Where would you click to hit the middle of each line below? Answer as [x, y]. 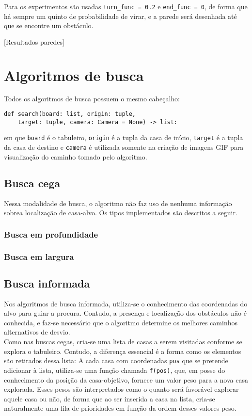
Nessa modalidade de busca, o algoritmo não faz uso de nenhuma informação [118, 203]
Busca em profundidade [51, 234]
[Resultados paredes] [34, 41]
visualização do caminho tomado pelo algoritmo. [76, 156]
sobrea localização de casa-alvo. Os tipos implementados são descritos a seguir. [121, 213]
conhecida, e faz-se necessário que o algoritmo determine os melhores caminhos [121, 322]
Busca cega [32, 183]
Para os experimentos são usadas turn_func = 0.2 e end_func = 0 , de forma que [126, 6]
